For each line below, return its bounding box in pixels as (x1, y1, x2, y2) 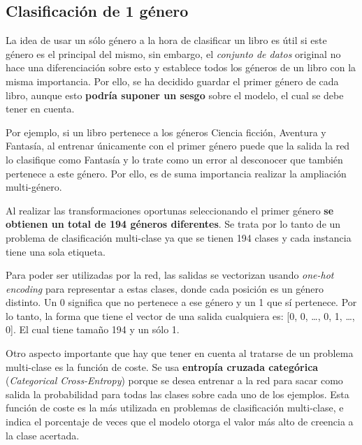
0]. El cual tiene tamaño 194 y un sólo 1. (6, 322, 180, 337)
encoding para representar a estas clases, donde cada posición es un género (6, 281, 324, 296)
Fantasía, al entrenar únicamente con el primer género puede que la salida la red (6, 138, 350, 153)
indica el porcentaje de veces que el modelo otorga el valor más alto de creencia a (6, 414, 354, 429)
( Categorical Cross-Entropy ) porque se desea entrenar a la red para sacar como (6, 373, 343, 388)
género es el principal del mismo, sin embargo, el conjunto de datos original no (6, 46, 341, 61)
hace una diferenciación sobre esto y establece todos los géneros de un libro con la (6, 60, 356, 75)
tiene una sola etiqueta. (6, 244, 106, 258)
